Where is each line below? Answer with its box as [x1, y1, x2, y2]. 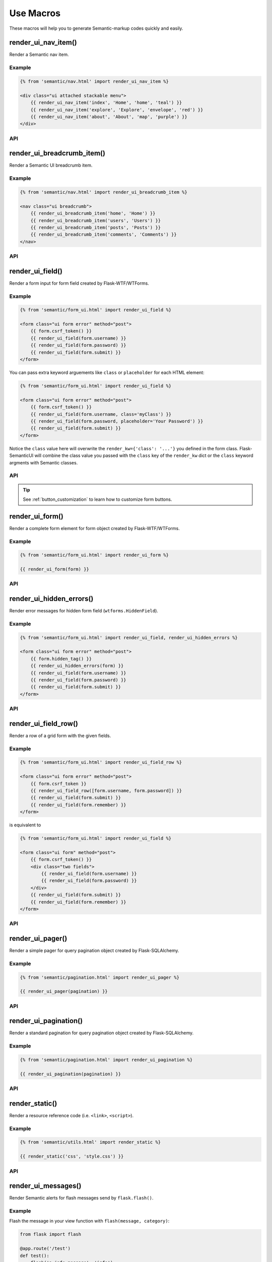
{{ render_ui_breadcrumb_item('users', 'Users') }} [30, 218, 161, 223]
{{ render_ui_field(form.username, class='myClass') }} [30, 411, 172, 417]
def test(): [20, 1252, 50, 1258]
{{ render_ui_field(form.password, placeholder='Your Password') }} [30, 418, 203, 424]
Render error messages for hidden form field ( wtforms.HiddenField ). [9, 608, 159, 614]
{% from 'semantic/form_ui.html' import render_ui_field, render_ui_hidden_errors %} [20, 635, 238, 641]
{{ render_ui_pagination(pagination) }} [20, 1071, 121, 1077]
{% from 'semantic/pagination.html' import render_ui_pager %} [20, 974, 180, 980]
